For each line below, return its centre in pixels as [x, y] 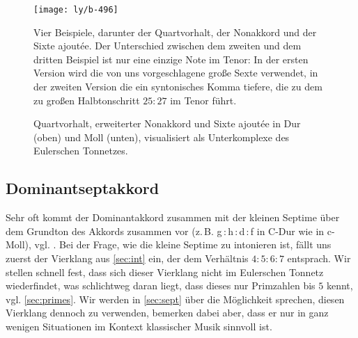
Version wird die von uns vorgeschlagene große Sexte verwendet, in [176, 73]
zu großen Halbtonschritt [87, 100]
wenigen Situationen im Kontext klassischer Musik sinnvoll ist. [139, 326]
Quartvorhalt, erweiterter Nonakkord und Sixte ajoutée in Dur [167, 123]
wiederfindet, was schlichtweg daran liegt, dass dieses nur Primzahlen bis [161, 285]
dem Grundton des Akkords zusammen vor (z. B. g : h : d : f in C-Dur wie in [165, 231]
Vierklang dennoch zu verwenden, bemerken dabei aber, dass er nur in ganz [167, 313]
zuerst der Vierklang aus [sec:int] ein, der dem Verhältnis [127, 258]
